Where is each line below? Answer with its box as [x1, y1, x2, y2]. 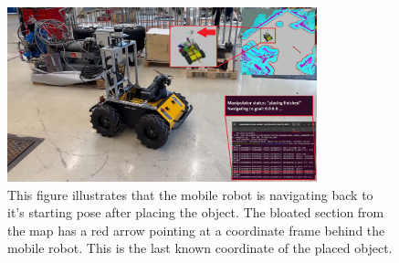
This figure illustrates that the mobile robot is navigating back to [7, 184, 373, 204]
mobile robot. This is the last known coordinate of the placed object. [7, 238, 393, 258]
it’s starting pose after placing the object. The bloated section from [7, 203, 384, 222]
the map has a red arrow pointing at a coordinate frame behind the [7, 220, 385, 239]
